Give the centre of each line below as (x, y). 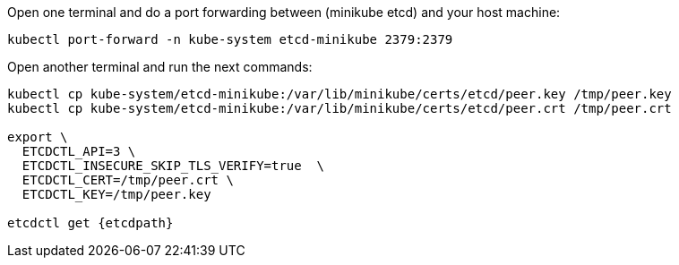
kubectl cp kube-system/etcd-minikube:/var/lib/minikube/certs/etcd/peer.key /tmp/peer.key (339, 94)
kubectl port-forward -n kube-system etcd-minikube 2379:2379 (230, 39)
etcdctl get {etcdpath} (90, 223)
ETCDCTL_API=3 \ (79, 151)
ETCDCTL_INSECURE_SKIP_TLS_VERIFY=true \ (173, 166)
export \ (38, 137)
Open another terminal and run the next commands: (160, 67)
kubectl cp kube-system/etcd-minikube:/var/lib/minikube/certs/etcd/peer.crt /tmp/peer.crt (339, 108)
